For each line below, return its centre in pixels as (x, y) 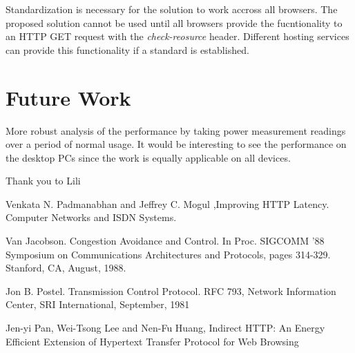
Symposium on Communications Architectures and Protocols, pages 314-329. (168, 254)
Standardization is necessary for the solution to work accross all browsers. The (172, 9)
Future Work (68, 97)
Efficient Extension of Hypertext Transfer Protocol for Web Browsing (152, 341)
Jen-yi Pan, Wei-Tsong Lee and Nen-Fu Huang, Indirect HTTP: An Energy (165, 328)
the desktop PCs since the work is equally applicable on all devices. (148, 157)
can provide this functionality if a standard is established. (127, 49)
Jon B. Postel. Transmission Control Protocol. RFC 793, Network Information (171, 290)
